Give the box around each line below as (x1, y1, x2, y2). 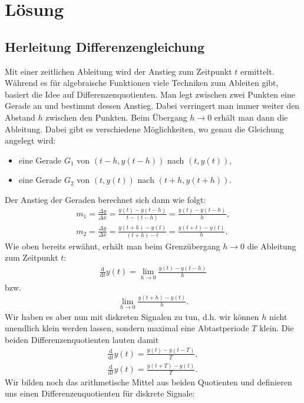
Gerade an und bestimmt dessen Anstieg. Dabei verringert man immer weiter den (5, 99, 300, 112)
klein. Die (259, 322, 294, 334)
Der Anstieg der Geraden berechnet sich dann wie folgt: (5, 193, 206, 205)
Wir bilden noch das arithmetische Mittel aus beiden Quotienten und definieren (5, 375, 292, 388)
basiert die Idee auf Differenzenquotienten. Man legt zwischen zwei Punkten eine (5, 88, 295, 100)
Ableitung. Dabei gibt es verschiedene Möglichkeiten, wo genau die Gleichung (5, 122, 284, 135)
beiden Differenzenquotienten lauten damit (5, 333, 159, 345)
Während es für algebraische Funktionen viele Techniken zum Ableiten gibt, (5, 76, 279, 89)
